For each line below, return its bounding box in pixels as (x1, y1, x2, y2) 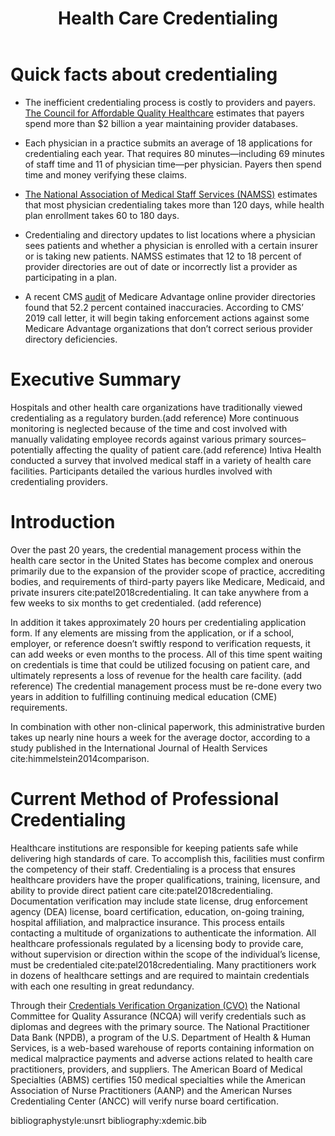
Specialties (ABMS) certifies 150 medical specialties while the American (10, 1073, 306, 1086)
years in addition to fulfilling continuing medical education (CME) (10, 690, 278, 702)
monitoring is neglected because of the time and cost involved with (10, 422, 288, 434)
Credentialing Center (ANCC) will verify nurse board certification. (10, 1095, 279, 1107)
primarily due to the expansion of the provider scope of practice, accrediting (10, 565, 325, 577)
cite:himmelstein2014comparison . (10, 752, 150, 764)
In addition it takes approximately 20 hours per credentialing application (10, 616, 307, 628)
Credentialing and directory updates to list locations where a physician (24, 228, 316, 241)
